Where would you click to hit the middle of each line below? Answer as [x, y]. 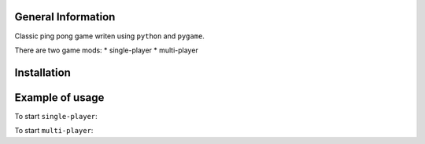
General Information [65, 17]
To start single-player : [56, 116]
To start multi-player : [54, 131]
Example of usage [59, 97]
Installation [42, 72]
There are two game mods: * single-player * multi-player [106, 50]
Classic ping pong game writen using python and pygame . [109, 36]
